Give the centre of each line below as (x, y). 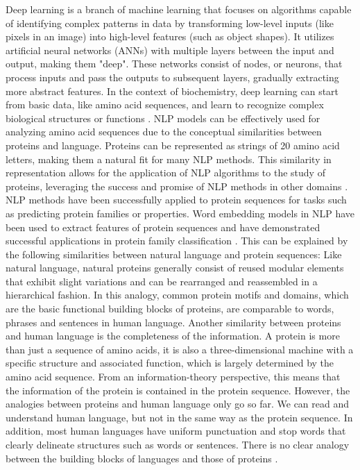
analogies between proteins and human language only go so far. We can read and (178, 404)
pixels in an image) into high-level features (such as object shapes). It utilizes (170, 36)
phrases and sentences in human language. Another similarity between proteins (173, 322)
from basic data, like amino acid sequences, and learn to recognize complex (165, 104)
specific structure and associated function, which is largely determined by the (170, 363)
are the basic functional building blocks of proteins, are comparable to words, (170, 309)
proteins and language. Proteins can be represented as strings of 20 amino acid (173, 145)
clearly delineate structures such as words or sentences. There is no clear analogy (178, 444)
